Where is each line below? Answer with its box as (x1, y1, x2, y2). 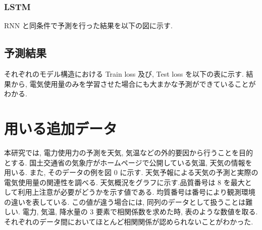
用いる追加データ (4, 118, 118, 138)
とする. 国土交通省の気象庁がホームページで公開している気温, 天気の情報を (4, 157, 252, 167)
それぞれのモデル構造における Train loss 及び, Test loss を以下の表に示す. (4, 69, 244, 79)
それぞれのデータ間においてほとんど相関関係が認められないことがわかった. (4, 216, 253, 227)
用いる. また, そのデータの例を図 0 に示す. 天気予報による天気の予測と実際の (4, 167, 258, 178)
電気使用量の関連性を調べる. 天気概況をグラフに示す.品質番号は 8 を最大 (4, 177, 245, 187)
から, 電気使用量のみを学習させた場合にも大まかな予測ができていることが (11, 78, 256, 89)
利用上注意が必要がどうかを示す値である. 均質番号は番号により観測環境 (18, 187, 255, 197)
